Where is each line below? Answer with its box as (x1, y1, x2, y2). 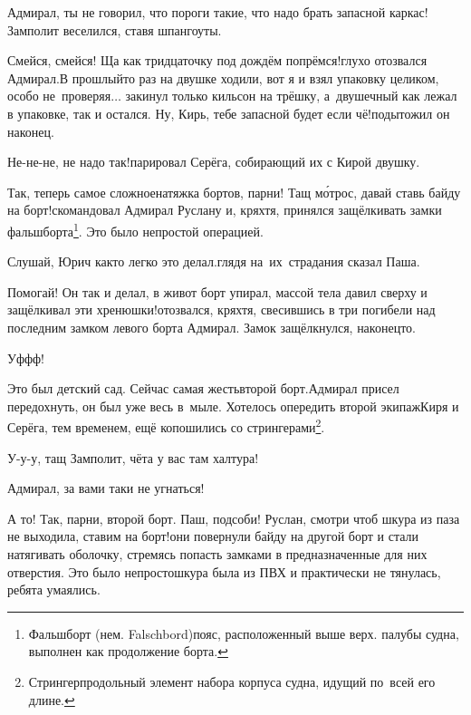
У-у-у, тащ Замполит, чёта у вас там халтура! (7, 448, 259, 467)
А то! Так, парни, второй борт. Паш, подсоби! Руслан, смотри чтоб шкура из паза (7, 508, 460, 527)
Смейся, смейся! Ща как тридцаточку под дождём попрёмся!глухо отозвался (7, 51, 428, 70)
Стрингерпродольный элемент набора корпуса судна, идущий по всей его (28, 672, 436, 691)
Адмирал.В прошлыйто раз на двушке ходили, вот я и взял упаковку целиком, (7, 68, 439, 87)
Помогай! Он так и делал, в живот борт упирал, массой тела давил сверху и (7, 282, 428, 301)
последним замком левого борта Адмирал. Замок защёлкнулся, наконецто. (7, 317, 416, 336)
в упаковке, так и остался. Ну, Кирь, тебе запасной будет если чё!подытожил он (7, 103, 450, 122)
